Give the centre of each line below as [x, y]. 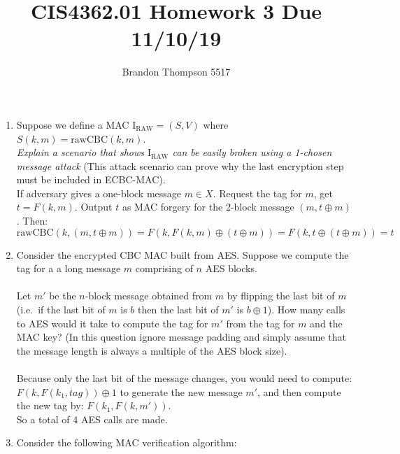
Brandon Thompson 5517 [176, 72]
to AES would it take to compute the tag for [112, 323]
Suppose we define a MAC [73, 124]
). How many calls [306, 310]
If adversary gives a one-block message [99, 193]
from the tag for [260, 323]
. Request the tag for [257, 193]
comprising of [164, 268]
